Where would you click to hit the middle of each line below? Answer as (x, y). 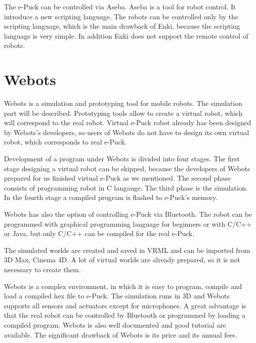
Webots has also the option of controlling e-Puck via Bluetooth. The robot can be (128, 214)
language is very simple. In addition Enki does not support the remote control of (126, 35)
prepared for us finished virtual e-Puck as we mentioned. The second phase (117, 178)
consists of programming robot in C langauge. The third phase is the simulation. (126, 187)
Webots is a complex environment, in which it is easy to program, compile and (123, 286)
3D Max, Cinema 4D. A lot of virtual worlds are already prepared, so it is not (122, 260)
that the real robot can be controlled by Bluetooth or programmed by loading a (125, 315)
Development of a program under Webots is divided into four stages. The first (122, 159)
